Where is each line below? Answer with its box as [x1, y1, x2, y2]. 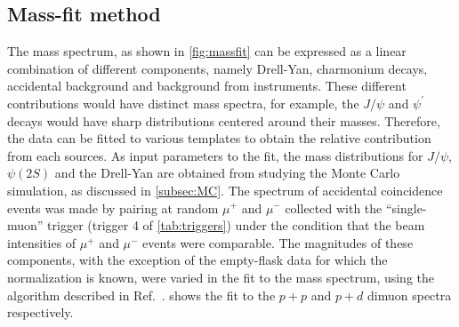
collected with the [285, 198, 382, 217]
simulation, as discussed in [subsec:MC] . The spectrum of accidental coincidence [7, 180, 443, 199]
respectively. [7, 303, 74, 322]
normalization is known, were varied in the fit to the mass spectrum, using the [7, 267, 435, 286]
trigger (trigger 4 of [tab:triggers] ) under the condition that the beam [47, 216, 425, 235]
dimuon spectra [367, 285, 452, 304]
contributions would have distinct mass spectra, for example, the [7, 93, 359, 112]
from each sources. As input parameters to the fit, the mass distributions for [7, 146, 423, 164]
